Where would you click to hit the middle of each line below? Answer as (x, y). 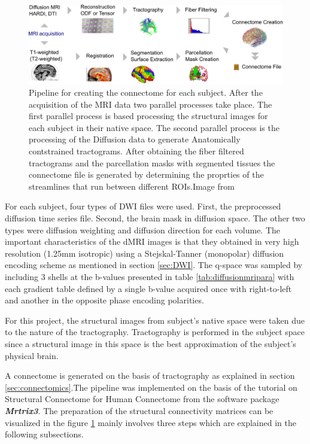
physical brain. (32, 355)
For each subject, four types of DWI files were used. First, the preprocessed (143, 206)
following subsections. (44, 434)
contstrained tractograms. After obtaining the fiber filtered (136, 151)
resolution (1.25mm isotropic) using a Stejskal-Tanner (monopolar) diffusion (145, 253)
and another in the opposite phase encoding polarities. (104, 300)
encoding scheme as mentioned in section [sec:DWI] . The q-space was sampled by (154, 265)
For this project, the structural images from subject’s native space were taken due (155, 320)
